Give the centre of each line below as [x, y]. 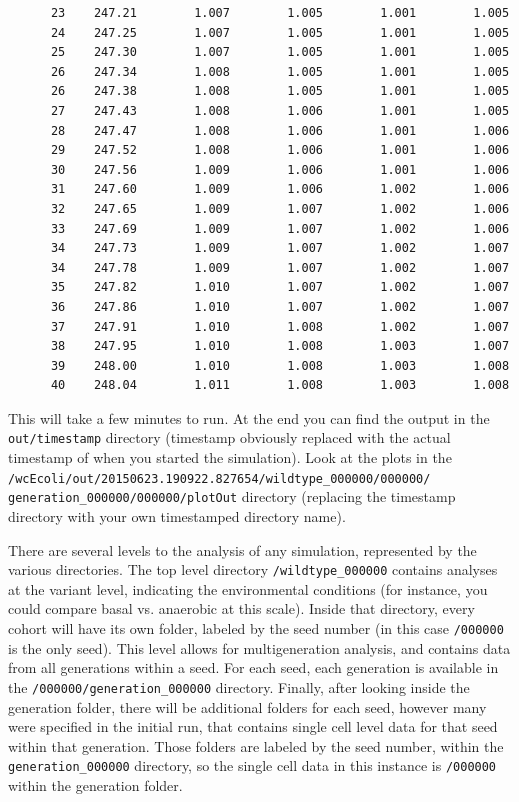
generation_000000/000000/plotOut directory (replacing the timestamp [232, 496]
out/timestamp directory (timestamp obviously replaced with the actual [229, 437]
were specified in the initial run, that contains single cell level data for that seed [253, 726]
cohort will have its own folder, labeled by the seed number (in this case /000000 [256, 628]
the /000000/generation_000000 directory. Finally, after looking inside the [239, 686]
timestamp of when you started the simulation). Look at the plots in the [230, 457]
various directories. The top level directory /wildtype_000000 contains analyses [253, 569]
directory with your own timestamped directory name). [177, 516]
